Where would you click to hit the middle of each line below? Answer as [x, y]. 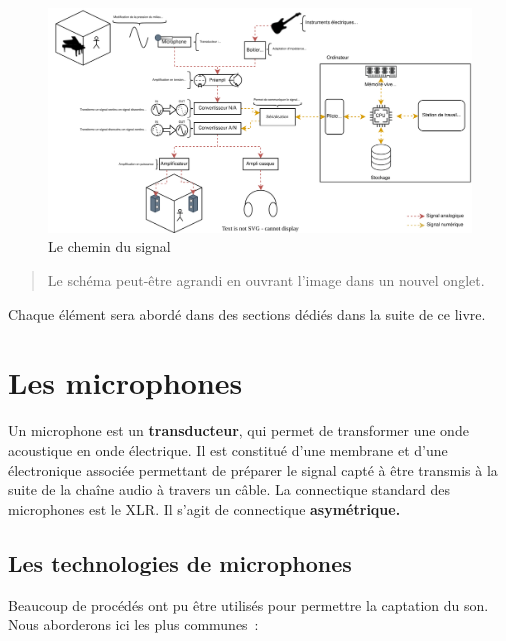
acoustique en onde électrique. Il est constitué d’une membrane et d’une [228, 449]
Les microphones [125, 382]
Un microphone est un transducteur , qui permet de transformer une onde [238, 430]
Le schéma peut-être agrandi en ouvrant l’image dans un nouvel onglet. [266, 280]
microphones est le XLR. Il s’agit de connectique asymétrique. [204, 508]
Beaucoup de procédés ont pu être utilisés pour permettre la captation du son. [248, 604]
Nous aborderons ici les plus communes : [133, 624]
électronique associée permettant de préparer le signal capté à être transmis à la [253, 469]
